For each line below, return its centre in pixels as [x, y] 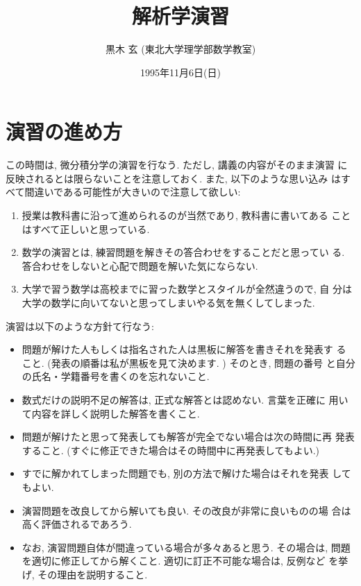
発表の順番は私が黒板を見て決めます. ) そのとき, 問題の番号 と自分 [203, 362]
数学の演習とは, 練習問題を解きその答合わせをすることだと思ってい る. [183, 252]
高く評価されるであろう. [77, 524]
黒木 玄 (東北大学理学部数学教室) [180, 49]
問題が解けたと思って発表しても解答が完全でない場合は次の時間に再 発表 [188, 437]
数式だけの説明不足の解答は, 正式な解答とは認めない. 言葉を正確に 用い [185, 399]
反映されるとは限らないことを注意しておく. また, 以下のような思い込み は [173, 178]
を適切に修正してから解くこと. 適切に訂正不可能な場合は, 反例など [174, 561]
